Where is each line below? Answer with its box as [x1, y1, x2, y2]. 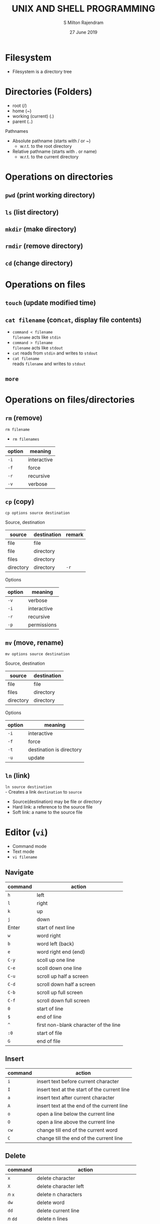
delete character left [36, 1183, 84, 1190]
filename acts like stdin [12, 334, 61, 340]
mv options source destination [5, 652, 70, 657]
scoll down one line [36, 964, 82, 971]
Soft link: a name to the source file [12, 809, 83, 815]
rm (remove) [5, 414, 43, 422]
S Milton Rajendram [63, 19, 104, 25]
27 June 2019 [69, 29, 98, 35]
